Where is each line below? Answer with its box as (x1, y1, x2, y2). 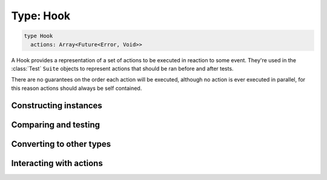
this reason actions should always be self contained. (11, 85, 142, 92)
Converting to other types (11, 139, 111, 149)
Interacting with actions (11, 158, 103, 169)
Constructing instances (11, 100, 102, 111)
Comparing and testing (11, 120, 100, 130)
